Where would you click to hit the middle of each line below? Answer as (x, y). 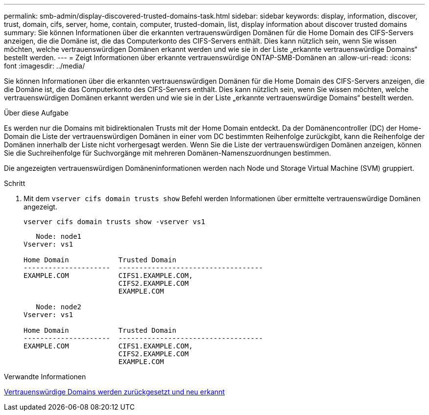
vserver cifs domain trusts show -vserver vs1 (114, 222)
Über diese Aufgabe (36, 113)
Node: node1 (59, 236)
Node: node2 (59, 307)
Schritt (15, 183)
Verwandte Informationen (45, 377)
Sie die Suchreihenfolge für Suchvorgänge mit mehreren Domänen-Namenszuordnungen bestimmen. (167, 153)
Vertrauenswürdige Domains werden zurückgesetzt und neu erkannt (114, 392)
